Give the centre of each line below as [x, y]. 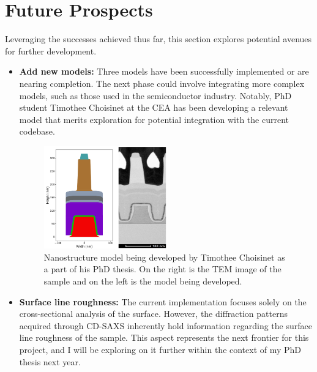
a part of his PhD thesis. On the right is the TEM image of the [162, 269]
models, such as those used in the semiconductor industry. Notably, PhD [155, 95]
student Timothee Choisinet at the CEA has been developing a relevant [154, 107]
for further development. [51, 50]
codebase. [37, 131]
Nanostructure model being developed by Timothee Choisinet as [164, 257]
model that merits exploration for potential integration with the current [154, 119]
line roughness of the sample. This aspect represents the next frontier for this [164, 337]
